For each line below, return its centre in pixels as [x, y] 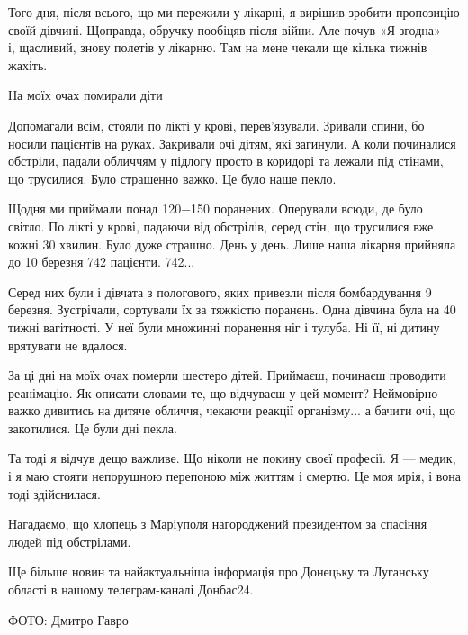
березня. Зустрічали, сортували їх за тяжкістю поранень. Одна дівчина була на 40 [232, 309]
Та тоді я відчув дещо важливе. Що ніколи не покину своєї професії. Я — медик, [232, 458]
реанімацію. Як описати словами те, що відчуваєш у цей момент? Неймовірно [223, 392]
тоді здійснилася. [54, 493]
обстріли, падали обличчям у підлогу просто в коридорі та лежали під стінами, [226, 161]
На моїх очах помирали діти [85, 95]
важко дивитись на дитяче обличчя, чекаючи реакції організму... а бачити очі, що [232, 410]
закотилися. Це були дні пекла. [93, 427]
